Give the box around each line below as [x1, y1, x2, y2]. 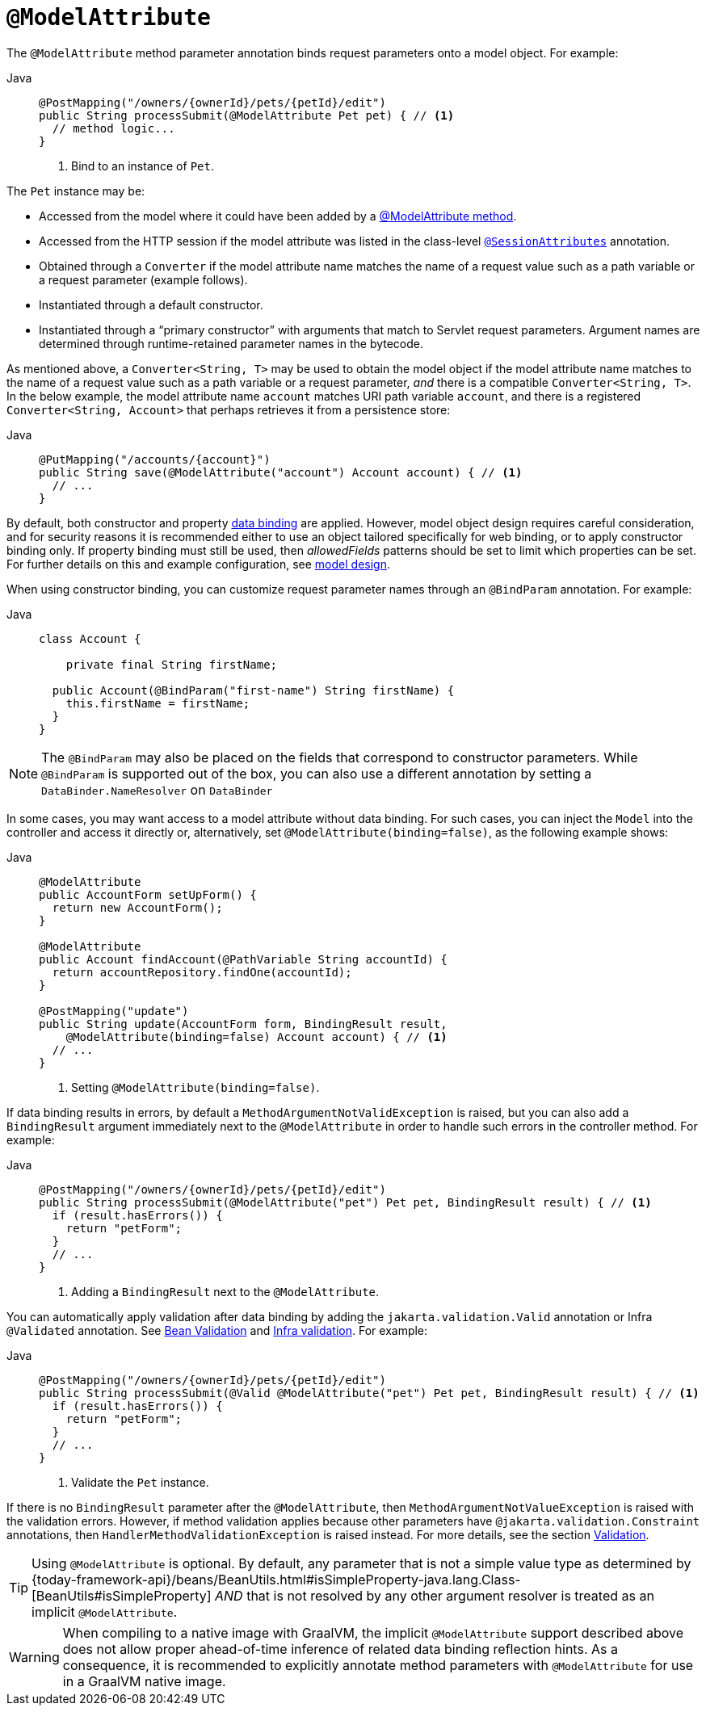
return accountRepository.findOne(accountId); [52, 965, 352, 979]
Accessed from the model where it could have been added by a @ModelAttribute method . [39, 208, 517, 223]
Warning [9, 1648, 60, 1665]
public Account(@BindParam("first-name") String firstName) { [52, 683, 455, 697]
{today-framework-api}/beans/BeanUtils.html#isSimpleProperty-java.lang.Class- [32, 1571, 521, 1588]
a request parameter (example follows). [39, 272, 248, 287]
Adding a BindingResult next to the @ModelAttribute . [71, 1284, 380, 1299]
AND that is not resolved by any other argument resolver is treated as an [215, 1587, 654, 1604]
